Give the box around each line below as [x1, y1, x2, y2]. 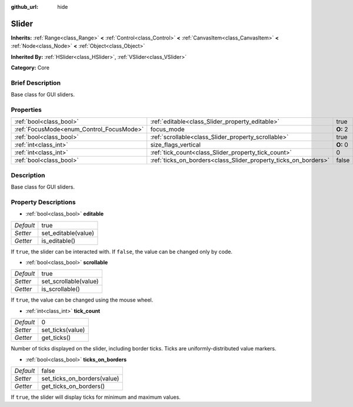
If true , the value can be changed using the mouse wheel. [11, 296, 154, 303]
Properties [11, 105, 42, 114]
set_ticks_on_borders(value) [41, 374, 119, 382]
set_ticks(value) [41, 326, 85, 334]
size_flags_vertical [150, 141, 201, 149]
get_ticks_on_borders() [41, 382, 105, 390]
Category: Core [11, 64, 50, 71]
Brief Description [11, 78, 61, 87]
